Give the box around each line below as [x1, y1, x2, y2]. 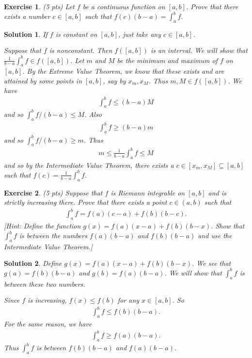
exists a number [4, 11, 50, 21]
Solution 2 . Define [4, 258, 62, 268]
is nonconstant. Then [49, 45, 112, 55]
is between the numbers [19, 230, 87, 241]
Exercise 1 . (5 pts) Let [4, 1, 75, 11]
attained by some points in [4, 75, 82, 85]
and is [208, 187, 226, 197]
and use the [198, 230, 232, 241]
